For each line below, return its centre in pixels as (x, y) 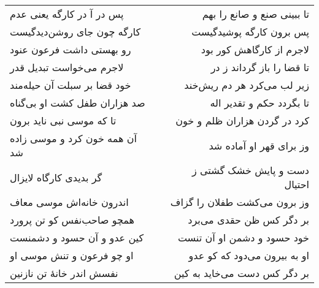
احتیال (297, 184)
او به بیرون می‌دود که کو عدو (249, 255)
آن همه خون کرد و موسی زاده (73, 138)
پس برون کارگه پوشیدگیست (250, 32)
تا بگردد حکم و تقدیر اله (259, 103)
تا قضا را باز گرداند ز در (260, 67)
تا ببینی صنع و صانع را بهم (256, 14)
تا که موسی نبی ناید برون (63, 120)
